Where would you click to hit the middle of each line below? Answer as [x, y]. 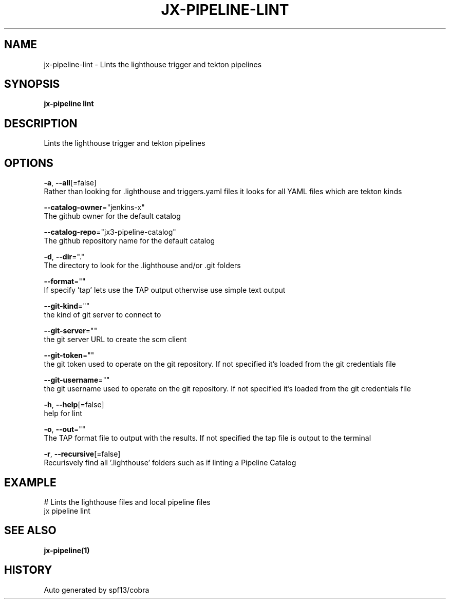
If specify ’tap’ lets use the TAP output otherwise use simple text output [165, 290]
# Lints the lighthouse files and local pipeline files [127, 502]
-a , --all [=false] [70, 183]
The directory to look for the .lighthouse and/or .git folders [142, 266]
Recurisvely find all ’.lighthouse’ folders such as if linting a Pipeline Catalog [170, 463]
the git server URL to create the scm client [115, 340]
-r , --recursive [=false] [82, 454]
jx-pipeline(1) [67, 550]
